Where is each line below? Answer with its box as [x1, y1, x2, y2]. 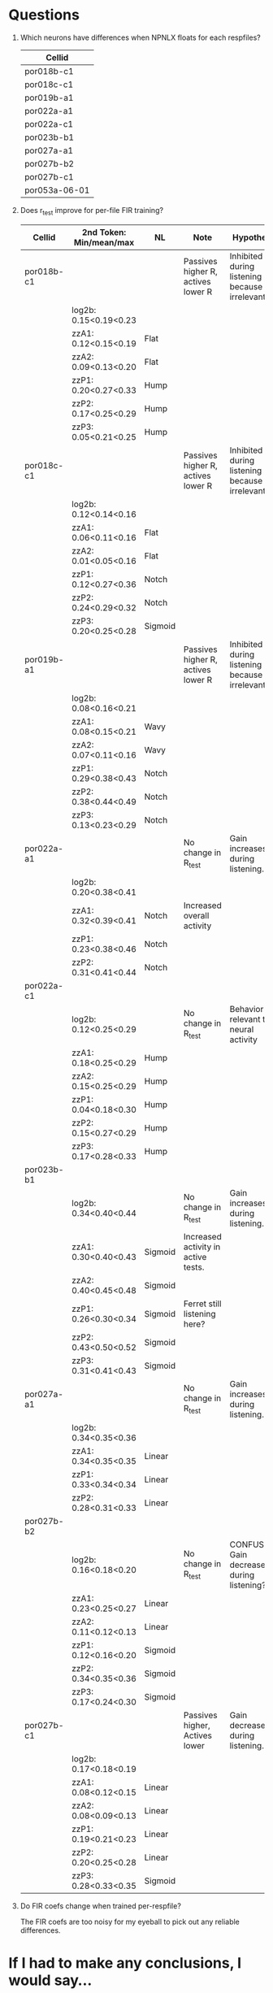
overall [183, 910, 210, 921]
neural [229, 1023, 254, 1035]
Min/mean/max [73, 237, 135, 248]
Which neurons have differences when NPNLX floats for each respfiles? [19, 33, 262, 42]
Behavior [229, 1003, 264, 1014]
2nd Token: [81, 226, 127, 237]
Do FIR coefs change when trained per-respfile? [19, 1900, 181, 1911]
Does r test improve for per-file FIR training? [19, 205, 164, 217]
